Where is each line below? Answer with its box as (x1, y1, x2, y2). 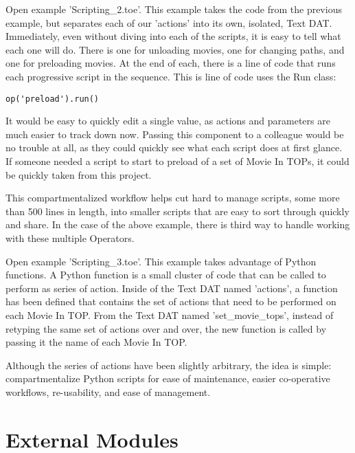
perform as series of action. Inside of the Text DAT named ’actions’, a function (5, 280, 338, 295)
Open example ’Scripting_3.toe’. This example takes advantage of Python (5, 254, 317, 268)
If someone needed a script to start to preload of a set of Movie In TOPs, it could (5, 154, 350, 168)
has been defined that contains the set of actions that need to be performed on (5, 294, 336, 309)
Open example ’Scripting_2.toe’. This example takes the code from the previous (5, 2, 342, 16)
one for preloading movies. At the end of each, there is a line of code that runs (5, 56, 336, 70)
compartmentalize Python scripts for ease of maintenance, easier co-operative (5, 371, 330, 386)
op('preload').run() (5, 93, 100, 104)
